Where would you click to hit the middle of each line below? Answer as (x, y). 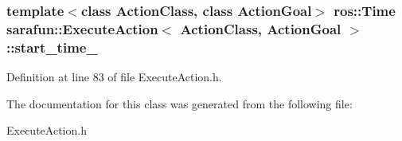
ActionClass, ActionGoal (261, 28)
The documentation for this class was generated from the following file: (180, 103)
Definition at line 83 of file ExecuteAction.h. (114, 77)
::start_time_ (52, 47)
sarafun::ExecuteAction (82, 28)
